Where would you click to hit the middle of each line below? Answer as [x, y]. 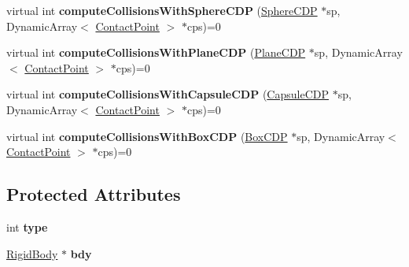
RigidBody [32, 253]
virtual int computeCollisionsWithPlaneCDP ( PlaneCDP [156, 52]
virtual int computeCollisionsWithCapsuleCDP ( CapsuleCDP [168, 94]
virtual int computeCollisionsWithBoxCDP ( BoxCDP [147, 136]
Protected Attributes [94, 194]
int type [27, 226]
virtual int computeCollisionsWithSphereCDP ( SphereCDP [162, 10]
